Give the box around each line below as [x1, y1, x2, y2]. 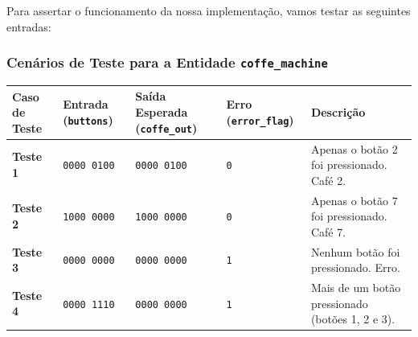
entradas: [6, 18, 51, 35]
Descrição [310, 104, 366, 121]
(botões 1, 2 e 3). [310, 310, 395, 327]
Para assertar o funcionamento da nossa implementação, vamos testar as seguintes [6, 2, 411, 18]
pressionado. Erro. [310, 259, 400, 276]
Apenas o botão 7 [310, 191, 398, 208]
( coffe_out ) [135, 119, 198, 136]
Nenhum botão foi [310, 243, 400, 260]
